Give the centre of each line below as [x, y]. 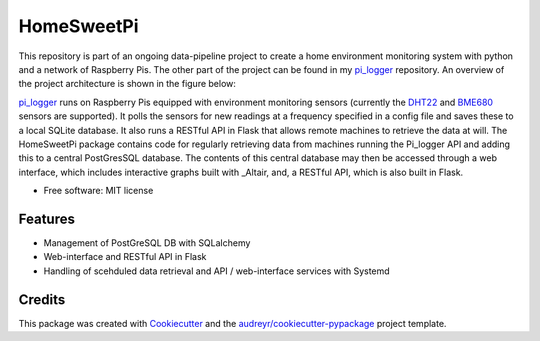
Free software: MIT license [98, 191]
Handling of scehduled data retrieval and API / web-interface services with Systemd [216, 271]
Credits [42, 299]
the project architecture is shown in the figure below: [127, 84]
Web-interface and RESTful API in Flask [125, 257]
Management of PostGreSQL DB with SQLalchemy [147, 242]
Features [46, 218]
